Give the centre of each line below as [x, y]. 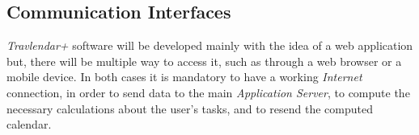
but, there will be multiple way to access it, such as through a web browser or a [204, 61]
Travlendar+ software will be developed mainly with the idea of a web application [210, 45]
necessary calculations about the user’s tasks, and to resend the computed [190, 108]
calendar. [29, 124]
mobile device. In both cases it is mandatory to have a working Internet [184, 77]
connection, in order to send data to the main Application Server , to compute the [208, 92]
